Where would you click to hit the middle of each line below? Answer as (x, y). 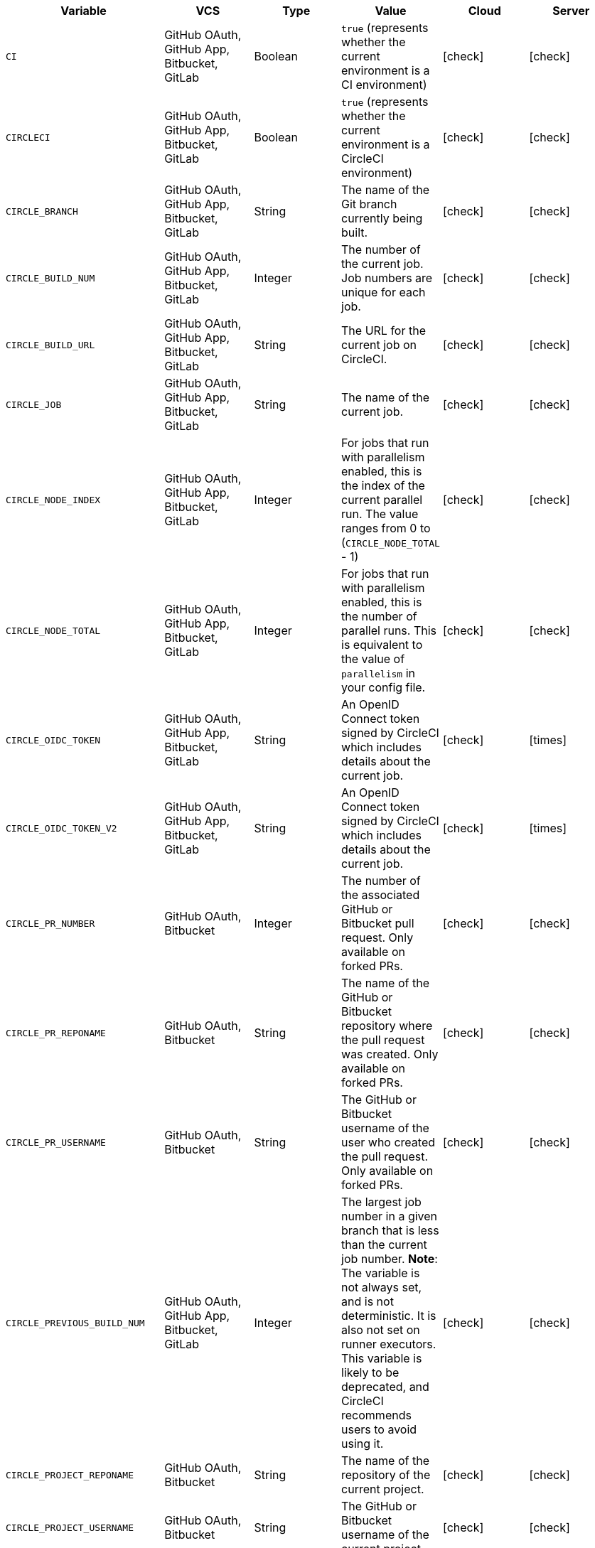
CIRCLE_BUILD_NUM (50, 278)
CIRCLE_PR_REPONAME (56, 1033)
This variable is (382, 1358)
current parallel (382, 500)
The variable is (381, 1273)
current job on (379, 345)
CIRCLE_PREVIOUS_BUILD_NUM (75, 1323)
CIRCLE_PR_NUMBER (50, 923)
